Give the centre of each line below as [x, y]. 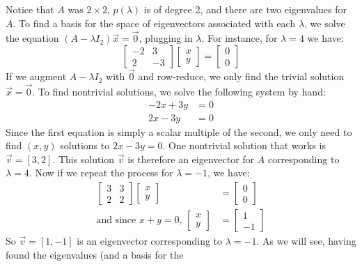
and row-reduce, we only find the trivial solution [241, 76]
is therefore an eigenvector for [191, 159]
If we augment [36, 76]
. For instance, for [239, 38]
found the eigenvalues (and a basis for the [95, 254]
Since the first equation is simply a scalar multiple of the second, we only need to [179, 131]
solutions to [85, 145]
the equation [32, 38]
